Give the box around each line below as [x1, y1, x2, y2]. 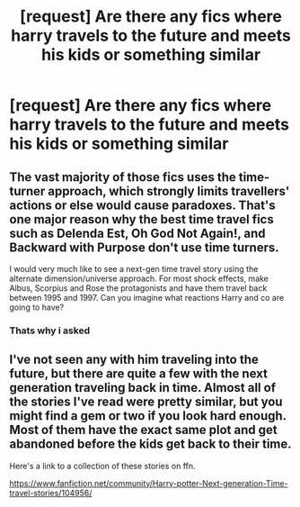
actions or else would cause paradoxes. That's [9, 197, 276, 213]
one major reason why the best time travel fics [9, 212, 274, 227]
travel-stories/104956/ [9, 487, 93, 498]
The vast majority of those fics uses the [9, 169, 236, 185]
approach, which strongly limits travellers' [48, 183, 290, 199]
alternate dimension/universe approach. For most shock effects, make [9, 273, 269, 284]
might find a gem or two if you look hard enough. [9, 408, 287, 424]
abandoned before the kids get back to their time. [9, 437, 292, 452]
